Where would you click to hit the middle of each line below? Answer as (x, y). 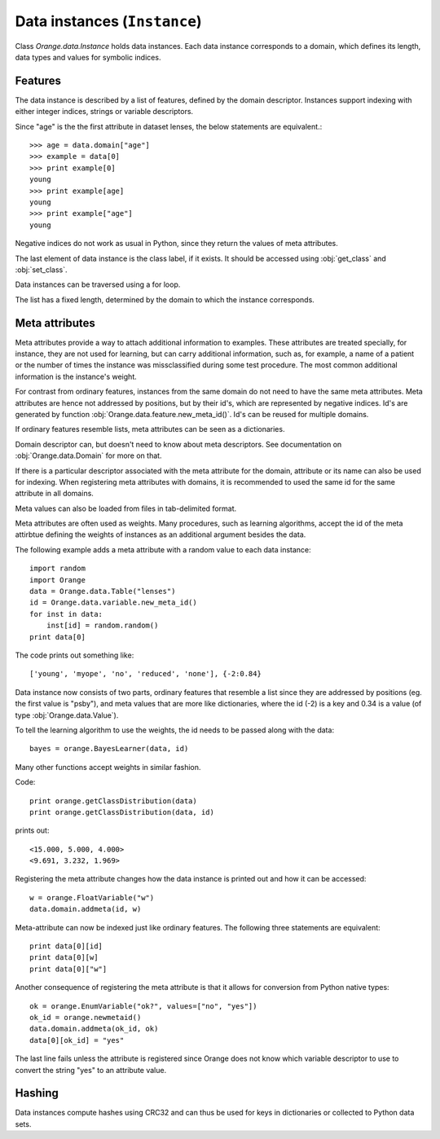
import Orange (57, 580)
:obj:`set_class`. (42, 270)
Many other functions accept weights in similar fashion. (108, 767)
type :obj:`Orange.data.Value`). (67, 715)
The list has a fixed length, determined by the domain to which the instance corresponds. (165, 299)
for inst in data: (66, 614)
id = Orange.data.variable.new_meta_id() (113, 602)
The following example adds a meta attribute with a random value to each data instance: (163, 549)
